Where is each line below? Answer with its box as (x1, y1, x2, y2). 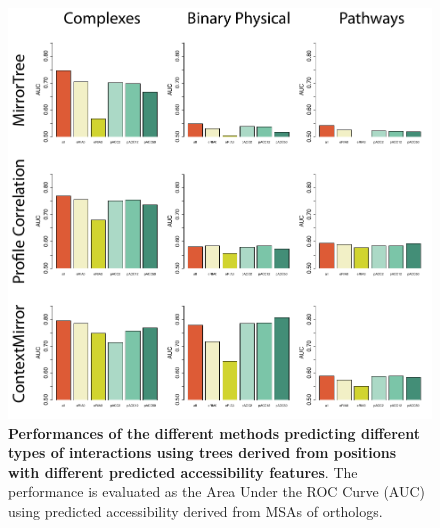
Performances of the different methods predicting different (8, 422, 420, 443)
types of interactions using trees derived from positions (8, 442, 397, 463)
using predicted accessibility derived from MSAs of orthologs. (8, 501, 383, 522)
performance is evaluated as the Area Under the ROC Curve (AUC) (8, 481, 426, 502)
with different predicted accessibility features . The (8, 461, 358, 482)
